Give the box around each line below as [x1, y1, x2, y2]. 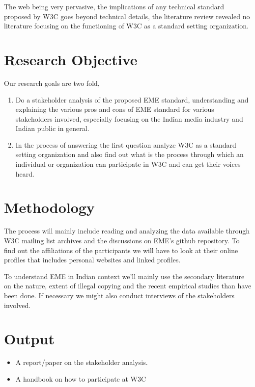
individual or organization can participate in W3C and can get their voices [15, 159, 241, 169]
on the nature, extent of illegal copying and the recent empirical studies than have [4, 281, 252, 291]
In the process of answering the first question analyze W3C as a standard [15, 139, 236, 150]
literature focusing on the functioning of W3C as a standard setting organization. [4, 21, 249, 31]
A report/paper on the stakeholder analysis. [15, 357, 148, 367]
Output [4, 329, 55, 349]
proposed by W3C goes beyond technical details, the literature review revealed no [4, 11, 250, 21]
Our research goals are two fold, [4, 77, 100, 88]
